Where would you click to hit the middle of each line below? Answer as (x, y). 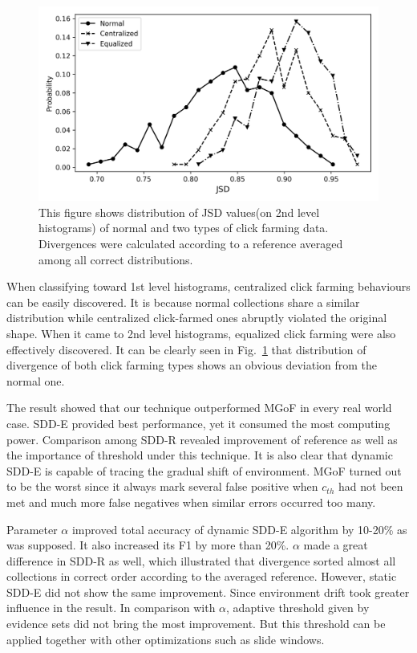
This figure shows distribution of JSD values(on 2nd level (179, 212)
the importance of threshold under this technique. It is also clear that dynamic (200, 455)
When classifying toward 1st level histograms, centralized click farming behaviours (208, 286)
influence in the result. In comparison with (111, 608)
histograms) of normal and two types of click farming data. (184, 228)
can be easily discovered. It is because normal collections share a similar (183, 302)
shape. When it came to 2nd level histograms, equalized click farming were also (201, 333)
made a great (336, 545)
